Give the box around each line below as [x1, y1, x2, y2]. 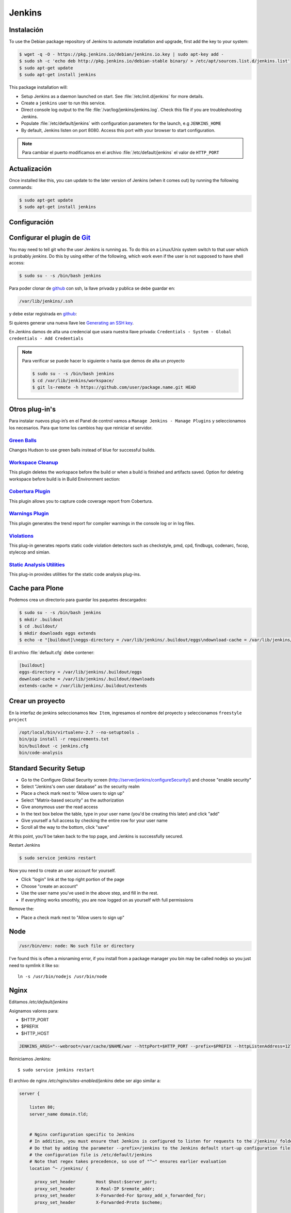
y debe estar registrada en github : [9, 311, 77, 317]
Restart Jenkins [9, 842, 41, 848]
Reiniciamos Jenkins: [9, 1056, 51, 1062]
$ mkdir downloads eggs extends [19, 630, 97, 636]
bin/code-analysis [19, 750, 63, 755]
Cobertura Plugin [9, 488, 50, 495]
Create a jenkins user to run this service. [21, 100, 106, 106]
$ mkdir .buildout [19, 617, 63, 622]
